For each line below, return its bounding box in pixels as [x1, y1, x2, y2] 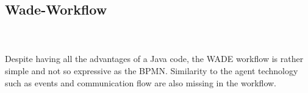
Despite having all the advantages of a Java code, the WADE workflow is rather [5, 52, 304, 65]
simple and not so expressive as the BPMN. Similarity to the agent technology [5, 64, 298, 77]
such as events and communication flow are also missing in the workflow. [5, 76, 276, 89]
